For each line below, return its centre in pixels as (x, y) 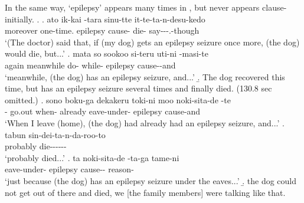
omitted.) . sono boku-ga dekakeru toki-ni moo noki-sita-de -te (118, 99)
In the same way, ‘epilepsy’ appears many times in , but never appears (132, 7)
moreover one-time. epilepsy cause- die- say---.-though (102, 30)
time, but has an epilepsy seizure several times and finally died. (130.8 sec (138, 88)
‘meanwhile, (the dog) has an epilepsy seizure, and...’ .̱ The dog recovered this (145, 76)
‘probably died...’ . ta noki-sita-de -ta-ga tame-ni (92, 157)
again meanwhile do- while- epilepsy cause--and (90, 65)
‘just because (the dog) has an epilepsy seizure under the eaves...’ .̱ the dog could (151, 180)
